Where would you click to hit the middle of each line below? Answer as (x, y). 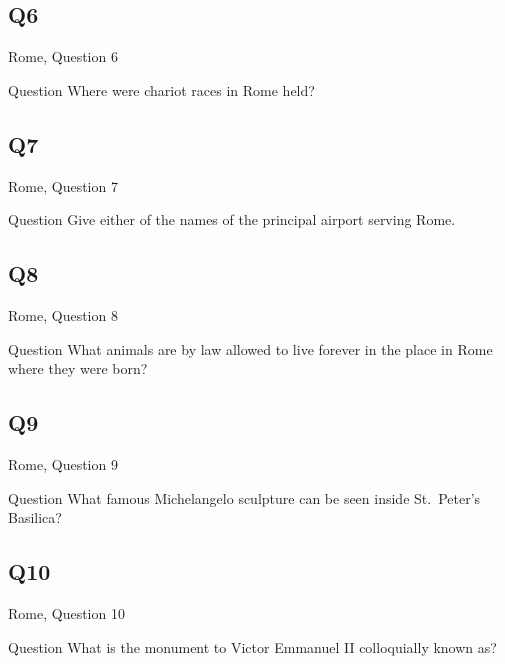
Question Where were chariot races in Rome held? (161, 89)
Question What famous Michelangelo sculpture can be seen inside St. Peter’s (244, 497)
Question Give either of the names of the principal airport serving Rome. (232, 219)
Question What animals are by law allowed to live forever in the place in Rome (250, 348)
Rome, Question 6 (63, 56)
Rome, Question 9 (63, 463)
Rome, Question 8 (63, 314)
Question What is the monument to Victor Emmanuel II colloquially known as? (252, 646)
